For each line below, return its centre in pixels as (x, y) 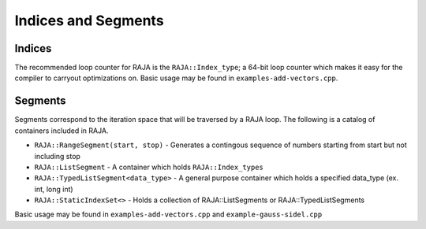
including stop (57, 156)
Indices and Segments (90, 20)
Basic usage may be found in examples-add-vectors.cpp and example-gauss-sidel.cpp (168, 214)
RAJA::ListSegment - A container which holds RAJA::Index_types (149, 167)
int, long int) (54, 189)
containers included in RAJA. (62, 131)
